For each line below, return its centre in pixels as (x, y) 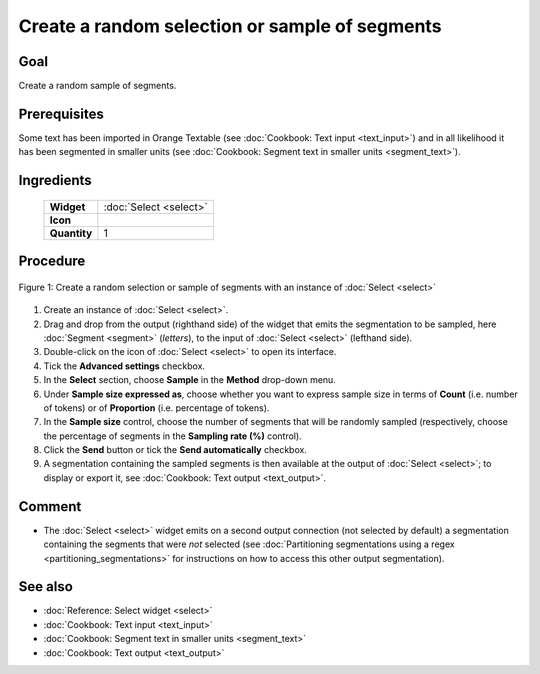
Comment (50, 506)
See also (46, 586)
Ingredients (55, 180)
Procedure (52, 261)
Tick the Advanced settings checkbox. (124, 366)
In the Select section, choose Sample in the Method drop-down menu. (190, 380)
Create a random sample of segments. (97, 86)
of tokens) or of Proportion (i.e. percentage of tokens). (156, 407)
